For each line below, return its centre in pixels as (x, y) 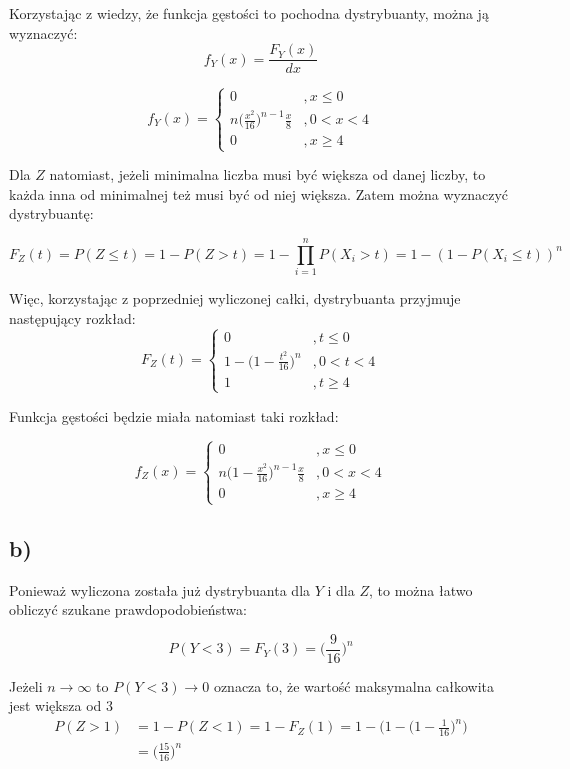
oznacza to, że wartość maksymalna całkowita (354, 685)
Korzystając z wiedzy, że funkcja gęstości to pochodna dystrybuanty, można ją (249, 13)
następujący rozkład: (72, 317)
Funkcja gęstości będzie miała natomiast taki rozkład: (174, 415)
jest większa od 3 (61, 705)
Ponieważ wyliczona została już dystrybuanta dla (160, 589)
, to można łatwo (420, 589)
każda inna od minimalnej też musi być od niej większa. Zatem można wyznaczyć (259, 193)
